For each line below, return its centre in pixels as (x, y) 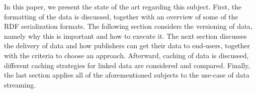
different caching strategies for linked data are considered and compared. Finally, (127, 65)
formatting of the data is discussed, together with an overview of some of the (121, 16)
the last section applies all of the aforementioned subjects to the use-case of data (127, 75)
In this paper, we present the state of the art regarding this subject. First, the (123, 6)
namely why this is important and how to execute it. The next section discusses (126, 36)
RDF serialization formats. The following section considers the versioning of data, (128, 26)
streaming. (20, 84)
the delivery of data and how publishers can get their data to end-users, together (127, 46)
